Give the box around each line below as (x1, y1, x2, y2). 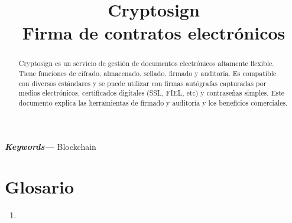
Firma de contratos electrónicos (22, 21, 285, 45)
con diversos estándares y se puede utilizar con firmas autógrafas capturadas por (18, 78, 267, 88)
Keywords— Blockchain (5, 140, 96, 152)
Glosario (5, 175, 74, 199)
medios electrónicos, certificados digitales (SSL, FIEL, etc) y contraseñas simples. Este (18, 88, 285, 98)
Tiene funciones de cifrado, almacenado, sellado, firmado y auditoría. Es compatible (18, 68, 277, 78)
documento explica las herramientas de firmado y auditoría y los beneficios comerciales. (18, 97, 288, 107)
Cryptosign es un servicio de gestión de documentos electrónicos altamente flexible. (18, 58, 274, 68)
